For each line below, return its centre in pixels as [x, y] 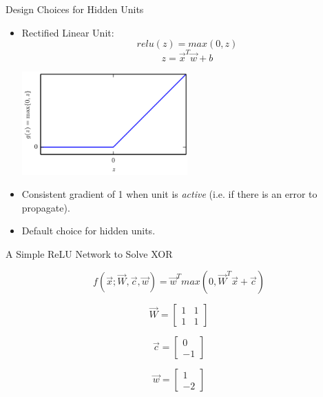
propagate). [46, 207]
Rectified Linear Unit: [68, 32]
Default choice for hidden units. [88, 231]
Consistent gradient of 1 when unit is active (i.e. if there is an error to [169, 194]
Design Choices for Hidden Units [75, 9]
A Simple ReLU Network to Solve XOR [89, 253]
